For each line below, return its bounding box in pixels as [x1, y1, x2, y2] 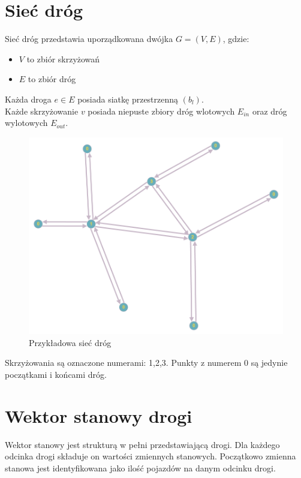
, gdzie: [222, 32, 249, 45]
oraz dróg [252, 104, 287, 117]
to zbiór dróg [28, 73, 76, 85]
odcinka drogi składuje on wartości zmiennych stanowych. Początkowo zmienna [5, 450, 296, 462]
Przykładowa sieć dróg [29, 336, 112, 348]
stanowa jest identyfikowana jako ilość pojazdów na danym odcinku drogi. [5, 461, 276, 474]
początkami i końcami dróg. [5, 368, 107, 380]
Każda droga [5, 92, 52, 105]
